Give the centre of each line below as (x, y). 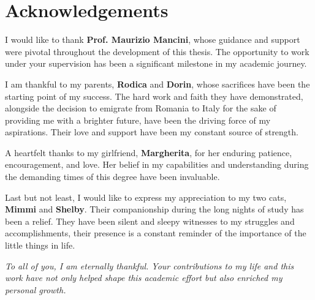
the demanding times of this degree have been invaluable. (112, 177)
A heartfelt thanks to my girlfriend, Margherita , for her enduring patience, (149, 152)
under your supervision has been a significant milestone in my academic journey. (156, 63)
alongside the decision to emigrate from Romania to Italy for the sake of (141, 108)
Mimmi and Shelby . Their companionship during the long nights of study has (154, 209)
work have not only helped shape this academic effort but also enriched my (144, 278)
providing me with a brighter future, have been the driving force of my (138, 120)
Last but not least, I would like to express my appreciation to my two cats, (146, 197)
